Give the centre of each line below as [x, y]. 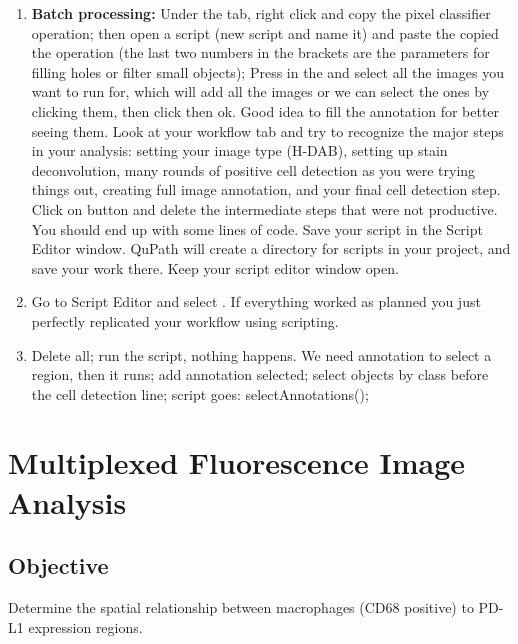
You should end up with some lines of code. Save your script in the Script [257, 228]
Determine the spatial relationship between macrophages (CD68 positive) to [241, 607]
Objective [58, 565]
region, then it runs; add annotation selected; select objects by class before [260, 374]
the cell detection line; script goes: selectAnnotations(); [200, 393]
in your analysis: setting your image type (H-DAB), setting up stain [239, 150]
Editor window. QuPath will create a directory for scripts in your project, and [271, 248]
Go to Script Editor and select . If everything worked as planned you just [256, 301]
